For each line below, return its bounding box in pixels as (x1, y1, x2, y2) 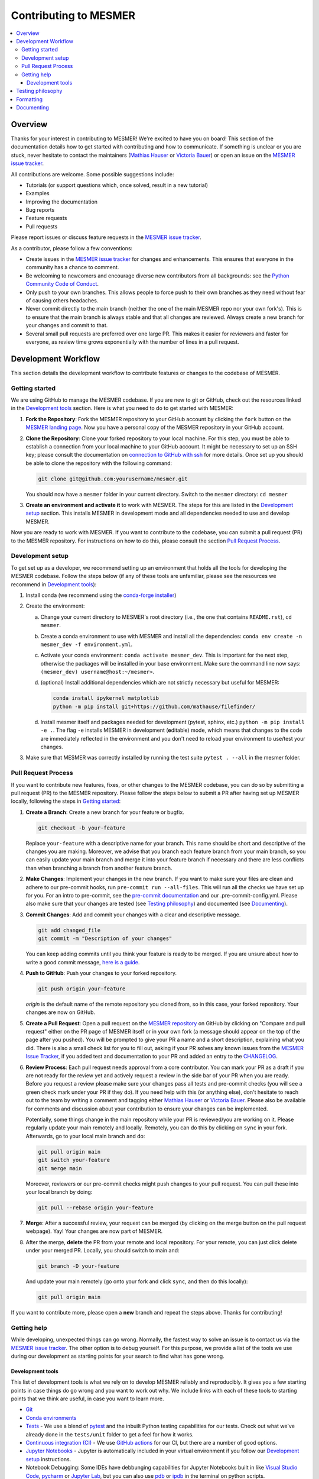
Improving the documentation (25, 198, 97, 205)
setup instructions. (25, 1455, 71, 1462)
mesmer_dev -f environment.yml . (40, 641, 133, 648)
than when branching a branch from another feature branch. (25, 864, 172, 871)
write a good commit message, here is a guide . (25, 958, 140, 965)
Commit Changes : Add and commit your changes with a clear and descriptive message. (25, 911, 241, 918)
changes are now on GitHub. (25, 1009, 96, 1016)
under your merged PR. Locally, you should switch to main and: (25, 1247, 180, 1254)
